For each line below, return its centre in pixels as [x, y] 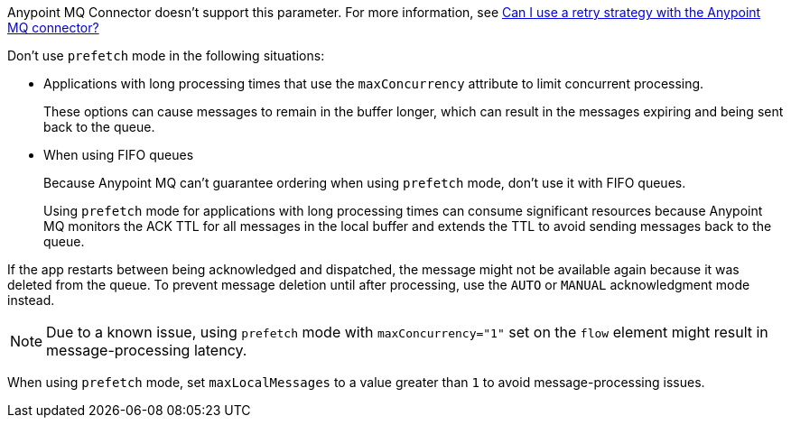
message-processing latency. [147, 350]
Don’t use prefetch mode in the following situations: [166, 55]
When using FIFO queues [119, 155]
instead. [31, 300]
